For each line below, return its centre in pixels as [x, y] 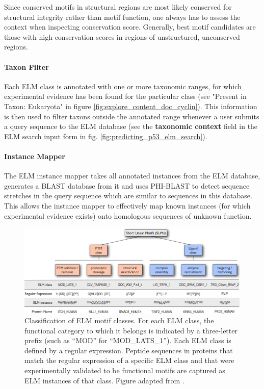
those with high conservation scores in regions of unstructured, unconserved [122, 36]
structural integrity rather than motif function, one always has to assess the [122, 17]
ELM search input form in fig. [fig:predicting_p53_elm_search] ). [106, 136]
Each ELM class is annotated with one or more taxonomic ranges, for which [123, 86]
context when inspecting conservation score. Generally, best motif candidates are [130, 27]
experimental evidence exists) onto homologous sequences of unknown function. [128, 215]
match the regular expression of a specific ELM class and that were [129, 360]
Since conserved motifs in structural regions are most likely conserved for [118, 7]
